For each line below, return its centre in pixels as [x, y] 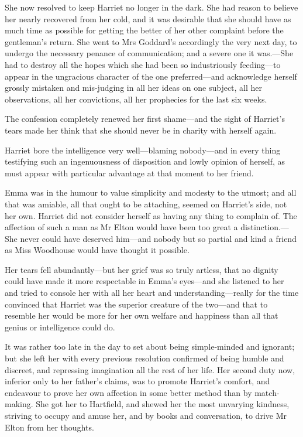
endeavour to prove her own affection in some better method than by [128, 392]
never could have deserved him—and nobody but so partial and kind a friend [158, 238]
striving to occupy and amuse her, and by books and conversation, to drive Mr [146, 415]
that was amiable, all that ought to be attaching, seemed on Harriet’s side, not [146, 204]
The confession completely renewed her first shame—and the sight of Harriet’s [145, 119]
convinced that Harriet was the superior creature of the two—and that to [136, 304]
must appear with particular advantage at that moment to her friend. [129, 173]
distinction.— [265, 227]
